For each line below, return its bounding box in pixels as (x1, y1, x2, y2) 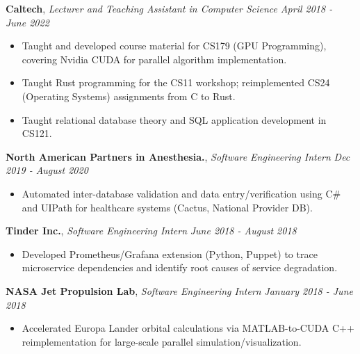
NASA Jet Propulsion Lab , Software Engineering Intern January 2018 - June (6, 283, 353, 298)
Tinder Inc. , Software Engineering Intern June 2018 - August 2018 (6, 223, 297, 238)
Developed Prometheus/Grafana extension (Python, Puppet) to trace (22, 246, 318, 261)
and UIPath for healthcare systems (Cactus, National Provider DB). (22, 200, 313, 214)
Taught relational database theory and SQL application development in (22, 112, 327, 127)
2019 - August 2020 (6, 163, 88, 177)
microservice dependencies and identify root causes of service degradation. (22, 260, 338, 275)
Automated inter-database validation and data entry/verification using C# (22, 186, 341, 200)
